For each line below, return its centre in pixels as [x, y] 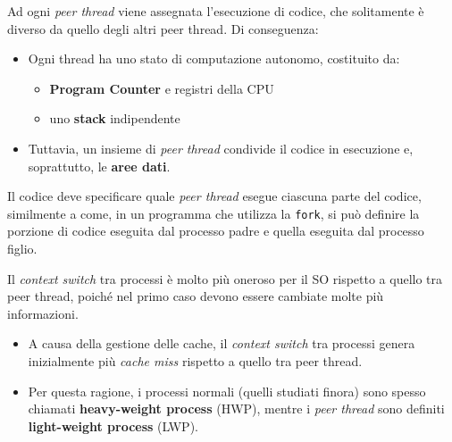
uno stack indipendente [115, 118]
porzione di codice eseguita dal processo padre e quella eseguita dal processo [216, 231]
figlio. [22, 248]
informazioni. [43, 313]
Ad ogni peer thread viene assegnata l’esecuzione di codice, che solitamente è [216, 11]
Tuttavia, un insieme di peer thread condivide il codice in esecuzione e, [221, 148]
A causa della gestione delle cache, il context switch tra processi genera [222, 343]
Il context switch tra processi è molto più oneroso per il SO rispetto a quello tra [225, 278]
